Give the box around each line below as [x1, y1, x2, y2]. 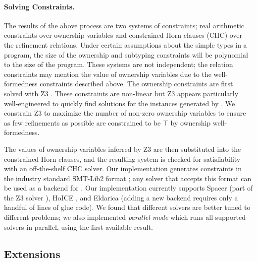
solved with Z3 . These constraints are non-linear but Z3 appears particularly [4, 88, 239, 98]
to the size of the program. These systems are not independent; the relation [4, 59, 233, 69]
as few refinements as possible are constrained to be [4, 117, 161, 128]
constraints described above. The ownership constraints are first [40, 78, 233, 89]
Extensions [4, 246, 60, 261]
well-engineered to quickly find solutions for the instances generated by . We [4, 98, 235, 108]
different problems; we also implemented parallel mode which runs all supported [4, 212, 246, 222]
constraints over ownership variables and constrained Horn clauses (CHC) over [4, 30, 243, 40]
